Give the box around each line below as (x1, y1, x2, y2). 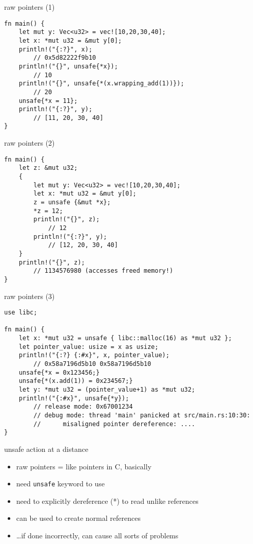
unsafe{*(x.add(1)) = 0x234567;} (18, 377, 133, 385)
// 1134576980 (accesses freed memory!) (33, 267, 173, 275)
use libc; (4, 309, 37, 317)
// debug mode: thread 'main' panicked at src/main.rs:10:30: (33, 412, 250, 419)
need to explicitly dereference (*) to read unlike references (16, 495, 199, 506)
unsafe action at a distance (4, 444, 88, 454)
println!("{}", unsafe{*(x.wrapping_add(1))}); (18, 80, 184, 87)
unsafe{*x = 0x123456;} (18, 368, 100, 376)
